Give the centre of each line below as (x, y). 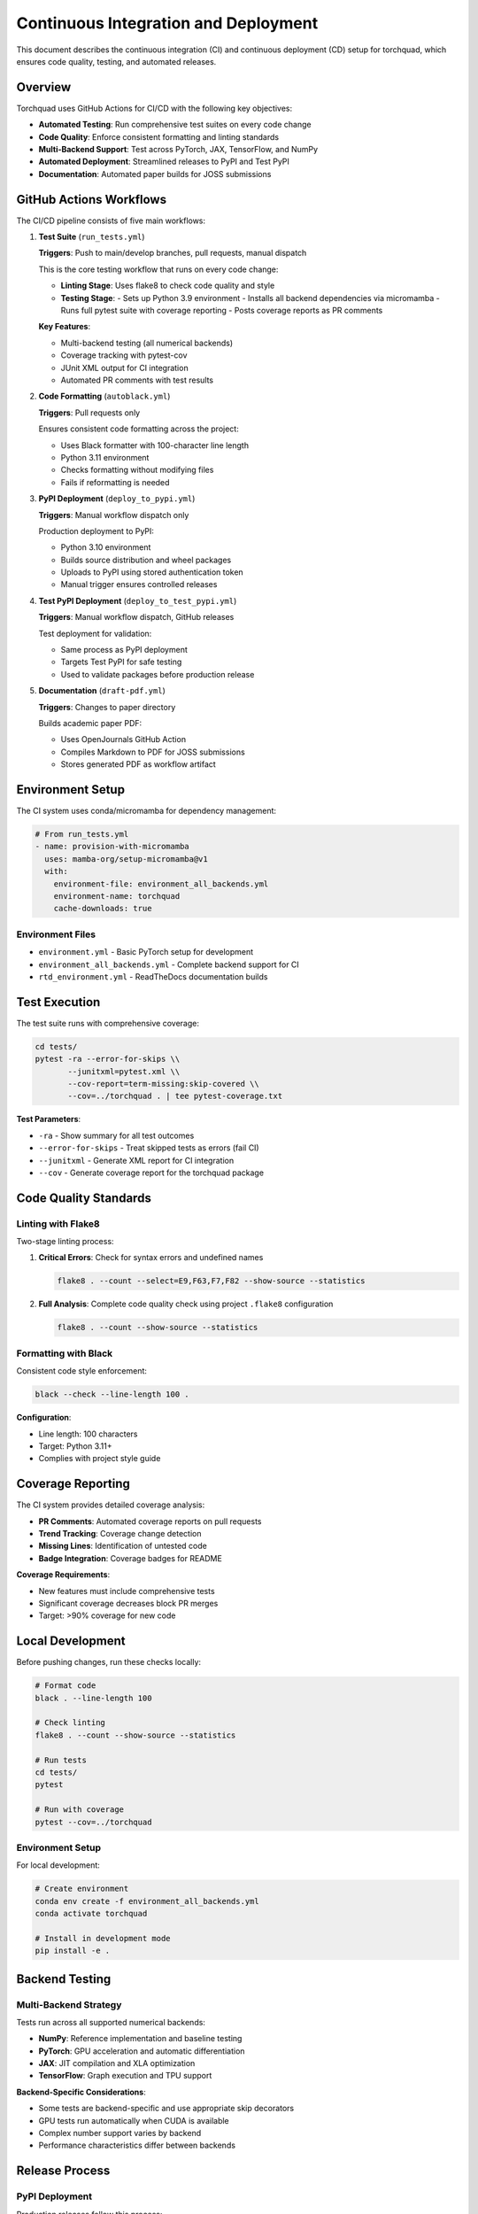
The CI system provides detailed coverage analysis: (111, 1505)
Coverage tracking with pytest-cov (124, 355)
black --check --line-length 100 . (112, 1394)
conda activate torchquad (91, 1913)
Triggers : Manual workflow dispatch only (114, 515)
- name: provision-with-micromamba (112, 847)
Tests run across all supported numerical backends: (111, 2022)
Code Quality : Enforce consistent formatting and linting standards (158, 136)
